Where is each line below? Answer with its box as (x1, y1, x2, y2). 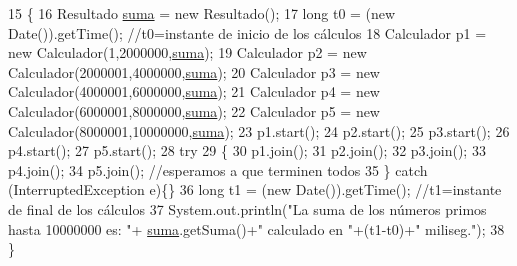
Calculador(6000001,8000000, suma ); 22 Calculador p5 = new (8, 100, 380, 121)
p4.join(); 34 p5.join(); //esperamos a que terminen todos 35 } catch (8, 159, 428, 180)
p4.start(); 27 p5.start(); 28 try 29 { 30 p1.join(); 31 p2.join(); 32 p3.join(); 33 (8, 140, 486, 161)
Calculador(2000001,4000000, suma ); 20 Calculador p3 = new (8, 61, 380, 82)
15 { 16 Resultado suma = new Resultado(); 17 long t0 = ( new (8, 3, 396, 23)
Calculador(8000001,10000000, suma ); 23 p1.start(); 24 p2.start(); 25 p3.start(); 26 (8, 120, 510, 141)
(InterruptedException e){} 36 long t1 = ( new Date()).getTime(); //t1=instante (8, 179, 502, 200)
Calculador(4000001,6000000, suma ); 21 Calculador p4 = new (8, 81, 380, 102)
